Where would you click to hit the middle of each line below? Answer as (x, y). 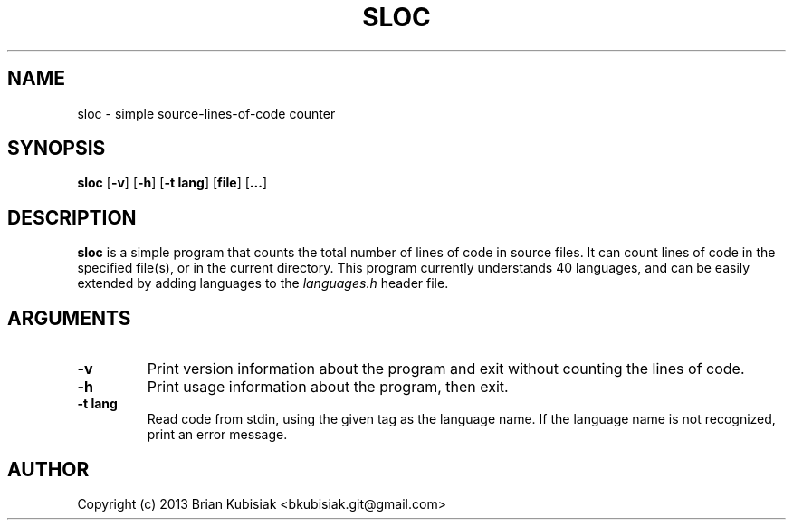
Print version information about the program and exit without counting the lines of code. (446, 369)
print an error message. (217, 435)
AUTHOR (48, 469)
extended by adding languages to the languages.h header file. (263, 283)
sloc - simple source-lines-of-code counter (206, 113)
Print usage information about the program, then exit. (328, 387)
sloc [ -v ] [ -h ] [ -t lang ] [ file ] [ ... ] (172, 183)
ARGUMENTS (69, 318)
